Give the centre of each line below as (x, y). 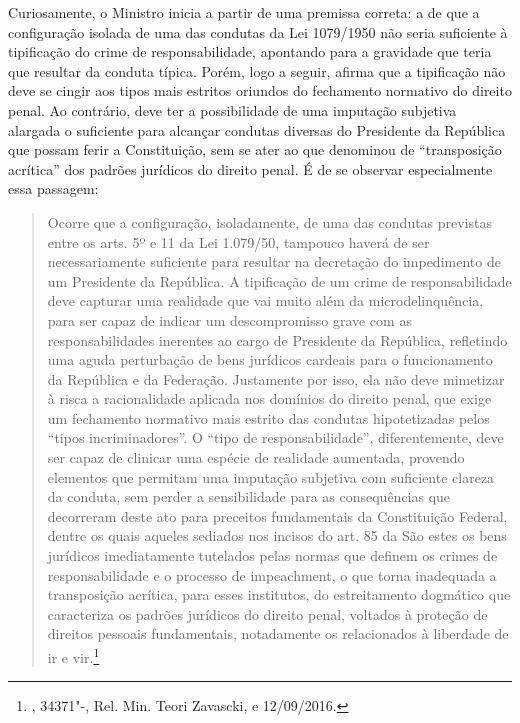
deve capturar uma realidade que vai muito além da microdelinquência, (265, 300)
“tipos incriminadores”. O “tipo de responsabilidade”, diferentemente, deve (275, 437)
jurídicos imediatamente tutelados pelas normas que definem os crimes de (272, 555)
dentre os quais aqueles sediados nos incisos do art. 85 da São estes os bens (277, 535)
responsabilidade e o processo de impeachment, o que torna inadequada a (272, 574)
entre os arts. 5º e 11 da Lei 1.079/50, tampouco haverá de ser (238, 241)
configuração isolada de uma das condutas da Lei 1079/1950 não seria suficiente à (258, 31)
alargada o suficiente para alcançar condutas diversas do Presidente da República (257, 129)
